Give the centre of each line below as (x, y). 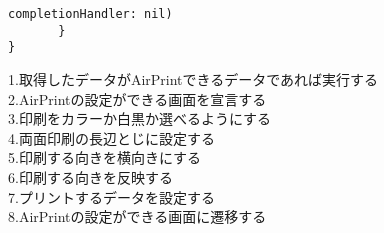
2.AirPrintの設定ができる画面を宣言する (137, 98)
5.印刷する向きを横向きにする (105, 157)
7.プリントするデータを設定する (111, 196)
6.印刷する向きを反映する (90, 176)
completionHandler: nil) (90, 14)
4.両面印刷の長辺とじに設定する (111, 137)
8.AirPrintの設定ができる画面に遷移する (137, 216)
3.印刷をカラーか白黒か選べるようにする (140, 118)
